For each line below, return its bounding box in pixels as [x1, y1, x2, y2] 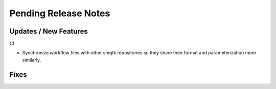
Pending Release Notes [9, 8, 110, 19]
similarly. [22, 56, 41, 63]
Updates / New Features [9, 27, 88, 36]
